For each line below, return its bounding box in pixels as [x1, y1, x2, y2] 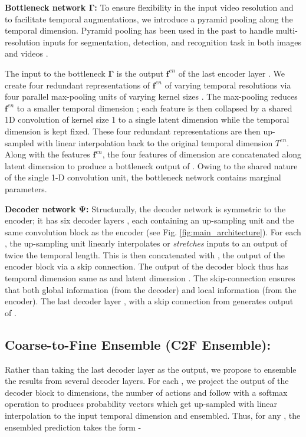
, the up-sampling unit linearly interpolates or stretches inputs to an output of [5, 237, 288, 249]
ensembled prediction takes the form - [5, 420, 142, 433]
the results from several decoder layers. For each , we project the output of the [5, 374, 289, 387]
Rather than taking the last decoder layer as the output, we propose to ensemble [5, 363, 297, 375]
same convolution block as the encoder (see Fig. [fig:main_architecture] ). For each [5, 225, 301, 238]
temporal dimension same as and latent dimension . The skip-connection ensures [5, 272, 295, 284]
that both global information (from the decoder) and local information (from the [5, 283, 297, 295]
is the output [116, 67, 164, 79]
